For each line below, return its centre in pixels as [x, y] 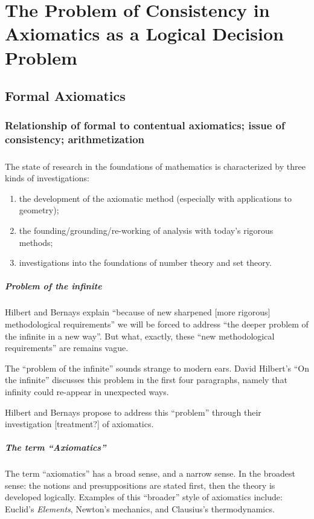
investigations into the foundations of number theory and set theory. [145, 263]
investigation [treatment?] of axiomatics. [79, 424]
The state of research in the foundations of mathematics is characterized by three [155, 166]
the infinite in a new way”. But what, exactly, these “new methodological [140, 336]
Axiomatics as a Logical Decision [144, 34]
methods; [36, 242]
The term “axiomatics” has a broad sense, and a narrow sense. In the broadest [150, 473]
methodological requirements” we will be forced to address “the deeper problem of [157, 324]
